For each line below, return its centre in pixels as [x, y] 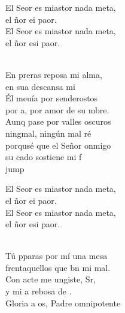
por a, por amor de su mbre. [57, 109]
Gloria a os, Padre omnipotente [63, 303]
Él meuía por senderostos [52, 98]
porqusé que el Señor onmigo [58, 145]
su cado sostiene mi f [44, 157]
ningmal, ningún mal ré [48, 133]
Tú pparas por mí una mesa [57, 256]
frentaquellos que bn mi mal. [58, 267]
